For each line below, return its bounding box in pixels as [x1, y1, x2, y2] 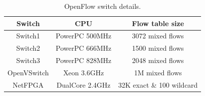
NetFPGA [12, 79, 44, 90]
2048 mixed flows [132, 55, 184, 65]
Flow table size [132, 18, 184, 28]
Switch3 [16, 55, 40, 65]
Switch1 [16, 31, 40, 41]
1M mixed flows [134, 67, 182, 77]
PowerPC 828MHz [56, 55, 112, 65]
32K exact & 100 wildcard [118, 79, 198, 90]
